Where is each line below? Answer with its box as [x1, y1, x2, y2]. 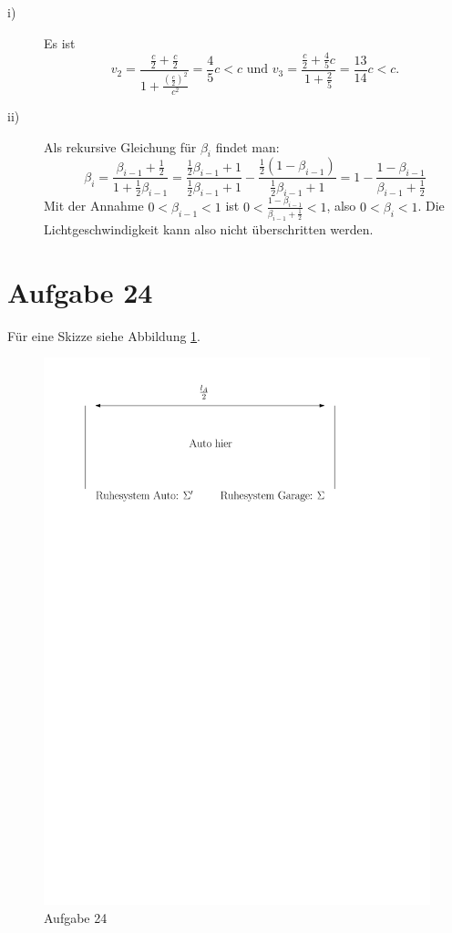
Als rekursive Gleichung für [44, 137, 197, 156]
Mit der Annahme [44, 196, 144, 215]
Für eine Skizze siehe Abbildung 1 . [7, 326, 200, 345]
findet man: [215, 137, 280, 156]
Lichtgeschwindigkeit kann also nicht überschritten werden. [44, 219, 374, 238]
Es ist [44, 33, 76, 52]
